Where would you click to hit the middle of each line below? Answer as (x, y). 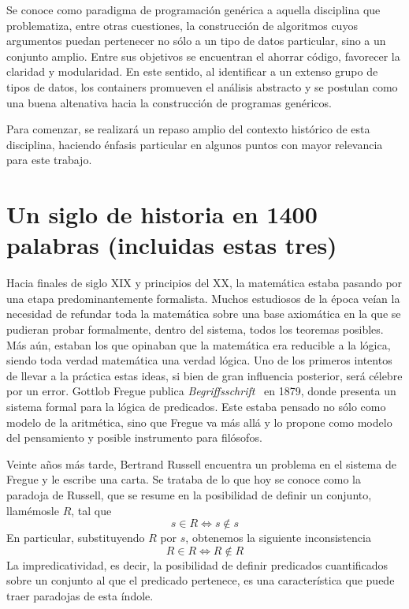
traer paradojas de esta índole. (80, 595)
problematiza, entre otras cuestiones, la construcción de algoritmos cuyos (182, 25)
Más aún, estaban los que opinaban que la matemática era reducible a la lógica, (199, 344)
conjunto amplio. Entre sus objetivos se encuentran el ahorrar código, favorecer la (203, 56)
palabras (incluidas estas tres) (172, 245)
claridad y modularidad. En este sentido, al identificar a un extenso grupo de (192, 71)
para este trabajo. (49, 160)
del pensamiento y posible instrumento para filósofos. (134, 437)
